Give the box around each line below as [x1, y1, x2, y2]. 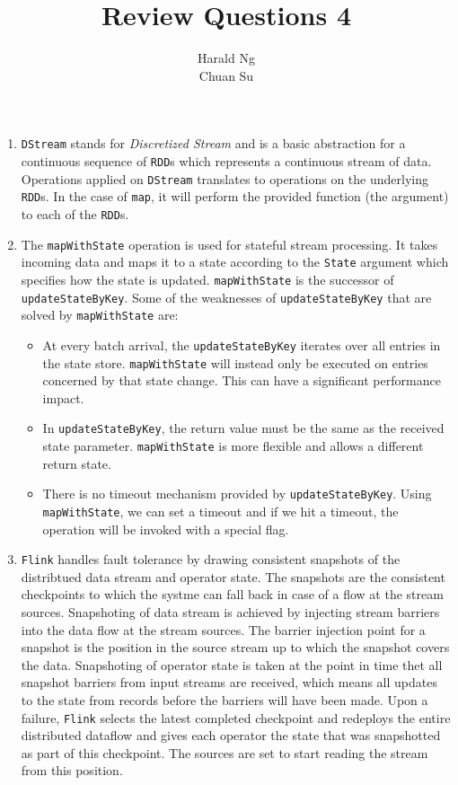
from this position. [21, 761, 123, 780]
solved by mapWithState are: [21, 305, 179, 324]
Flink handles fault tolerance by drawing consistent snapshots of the [21, 550, 401, 569]
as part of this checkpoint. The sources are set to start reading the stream [21, 743, 428, 762]
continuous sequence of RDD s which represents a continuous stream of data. [21, 151, 432, 170]
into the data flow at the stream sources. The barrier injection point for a [21, 620, 426, 639]
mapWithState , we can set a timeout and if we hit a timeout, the [42, 501, 399, 520]
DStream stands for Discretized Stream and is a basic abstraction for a [21, 134, 406, 153]
